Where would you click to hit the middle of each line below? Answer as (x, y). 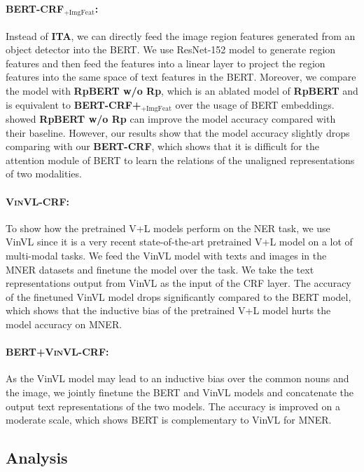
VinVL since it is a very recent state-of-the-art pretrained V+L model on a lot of (179, 242)
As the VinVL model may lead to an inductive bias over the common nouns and (177, 378)
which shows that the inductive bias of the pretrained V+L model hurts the (168, 310)
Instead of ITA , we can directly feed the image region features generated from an (181, 35)
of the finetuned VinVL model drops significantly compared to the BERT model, (178, 296)
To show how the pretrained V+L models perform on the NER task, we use (168, 228)
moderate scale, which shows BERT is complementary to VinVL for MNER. (169, 420)
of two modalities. (44, 174)
